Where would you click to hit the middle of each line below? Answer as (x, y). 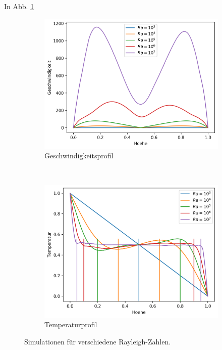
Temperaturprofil (71, 324)
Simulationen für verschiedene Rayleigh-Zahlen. (98, 341)
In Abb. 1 (19, 6)
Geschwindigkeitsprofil (79, 156)
